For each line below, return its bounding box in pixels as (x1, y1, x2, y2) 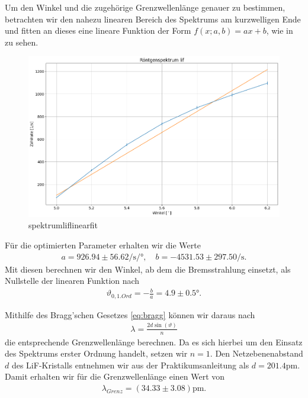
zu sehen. (5, 35, 38, 48)
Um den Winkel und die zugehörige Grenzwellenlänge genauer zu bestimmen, (5, 1, 285, 13)
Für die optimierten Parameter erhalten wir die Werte (5, 238, 201, 251)
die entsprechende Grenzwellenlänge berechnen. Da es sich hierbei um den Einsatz (5, 335, 303, 348)
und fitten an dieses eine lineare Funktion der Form (5, 24, 191, 37)
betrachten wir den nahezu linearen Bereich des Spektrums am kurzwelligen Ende (5, 12, 301, 25)
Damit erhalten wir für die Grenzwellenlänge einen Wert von (5, 370, 225, 383)
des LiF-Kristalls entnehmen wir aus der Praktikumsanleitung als (11, 358, 249, 371)
